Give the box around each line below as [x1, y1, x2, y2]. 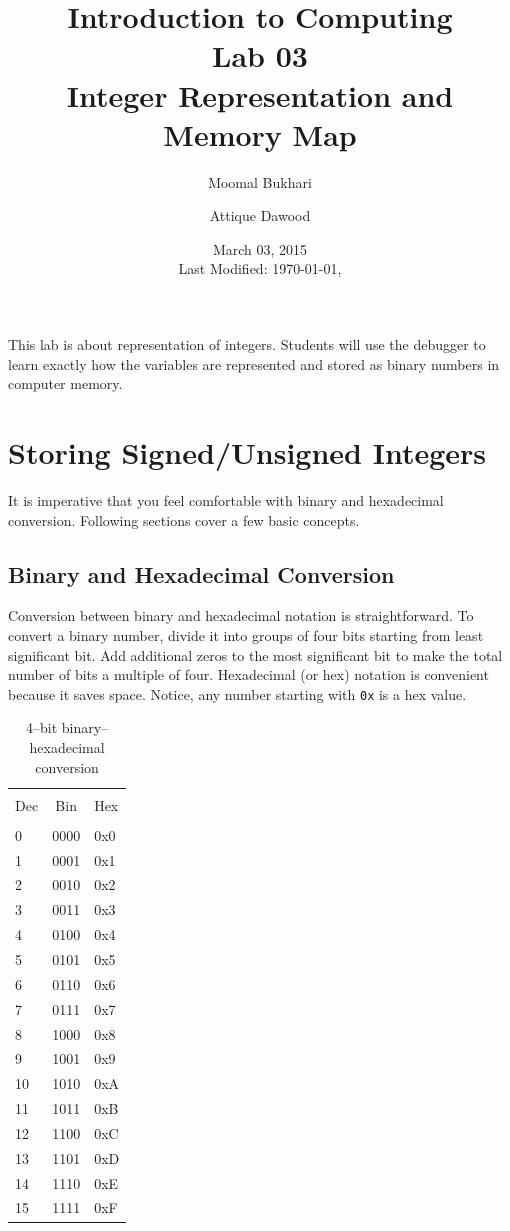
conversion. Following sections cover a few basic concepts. [8, 509, 360, 530]
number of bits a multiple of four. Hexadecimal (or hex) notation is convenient [8, 664, 489, 685]
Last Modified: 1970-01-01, [178, 258, 342, 279]
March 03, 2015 [212, 238, 308, 259]
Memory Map [163, 113, 357, 154]
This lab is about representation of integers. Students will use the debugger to [8, 334, 486, 355]
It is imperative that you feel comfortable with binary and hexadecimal [8, 489, 444, 510]
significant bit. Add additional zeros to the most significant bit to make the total [8, 644, 503, 665]
